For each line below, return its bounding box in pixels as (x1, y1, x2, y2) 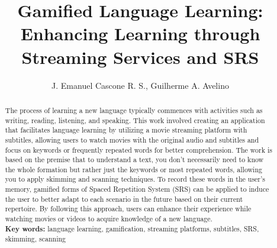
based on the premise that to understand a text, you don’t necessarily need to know (5, 154, 264, 165)
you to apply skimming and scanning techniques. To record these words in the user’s (5, 174, 266, 184)
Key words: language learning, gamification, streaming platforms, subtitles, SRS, (5, 223, 259, 234)
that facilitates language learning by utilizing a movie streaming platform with (5, 125, 247, 135)
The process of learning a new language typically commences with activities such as (5, 105, 263, 115)
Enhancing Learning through (20, 21, 260, 46)
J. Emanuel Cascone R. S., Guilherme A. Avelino (51, 79, 229, 91)
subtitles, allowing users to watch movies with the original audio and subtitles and (5, 134, 259, 144)
